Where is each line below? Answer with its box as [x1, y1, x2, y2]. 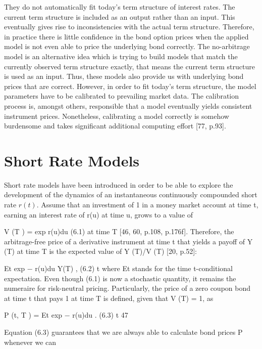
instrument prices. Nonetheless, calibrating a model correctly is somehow [4, 110, 229, 121]
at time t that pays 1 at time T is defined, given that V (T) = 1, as [4, 292, 214, 303]
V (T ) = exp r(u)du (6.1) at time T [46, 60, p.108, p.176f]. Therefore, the [4, 226, 234, 237]
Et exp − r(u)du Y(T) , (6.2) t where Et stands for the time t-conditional [4, 263, 233, 273]
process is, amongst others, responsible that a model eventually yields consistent [4, 100, 252, 111]
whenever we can [4, 336, 57, 347]
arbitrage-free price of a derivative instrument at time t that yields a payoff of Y [4, 236, 253, 246]
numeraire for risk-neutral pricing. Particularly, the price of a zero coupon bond [4, 283, 251, 293]
